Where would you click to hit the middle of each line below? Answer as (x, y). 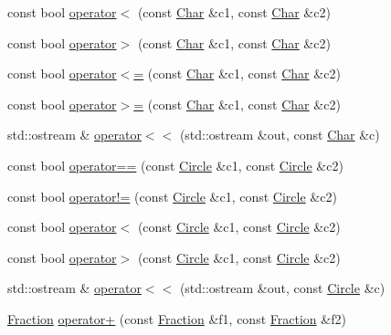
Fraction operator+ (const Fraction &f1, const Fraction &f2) (177, 318)
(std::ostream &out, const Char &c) (280, 135)
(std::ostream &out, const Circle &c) (282, 288)
